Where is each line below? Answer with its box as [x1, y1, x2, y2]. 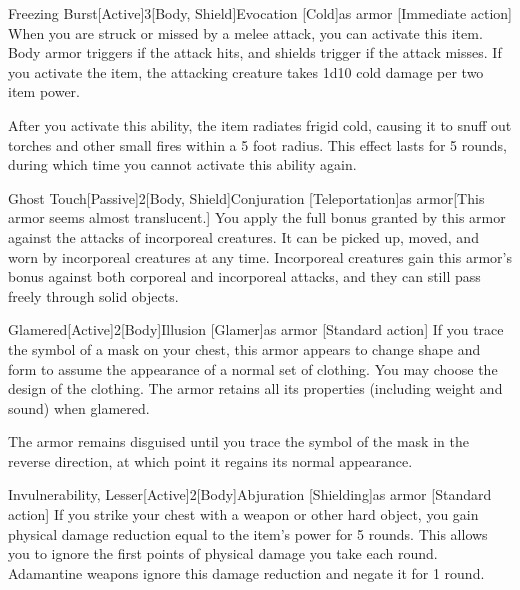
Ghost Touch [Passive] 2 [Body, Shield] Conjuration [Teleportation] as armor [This [8, 187, 485, 208]
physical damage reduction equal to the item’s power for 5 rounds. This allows [8, 523, 488, 544]
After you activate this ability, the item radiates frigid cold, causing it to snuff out [8, 114, 512, 135]
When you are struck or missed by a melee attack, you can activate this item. [8, 22, 483, 43]
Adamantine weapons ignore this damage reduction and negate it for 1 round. [8, 562, 485, 583]
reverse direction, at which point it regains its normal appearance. [8, 450, 413, 471]
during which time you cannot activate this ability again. [8, 154, 357, 175]
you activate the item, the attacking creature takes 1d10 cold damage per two [8, 61, 484, 82]
